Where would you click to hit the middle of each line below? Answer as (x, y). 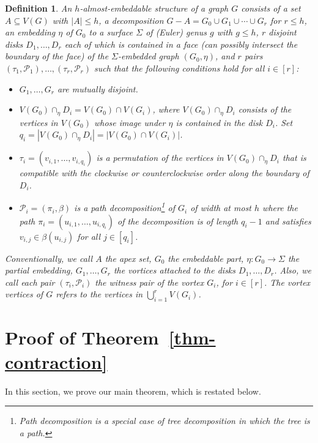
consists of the (265, 109)
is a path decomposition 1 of (124, 207)
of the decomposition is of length (178, 221)
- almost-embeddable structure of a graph (154, 8)
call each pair (30, 282)
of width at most (221, 208)
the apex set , (128, 258)
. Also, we (293, 270)
